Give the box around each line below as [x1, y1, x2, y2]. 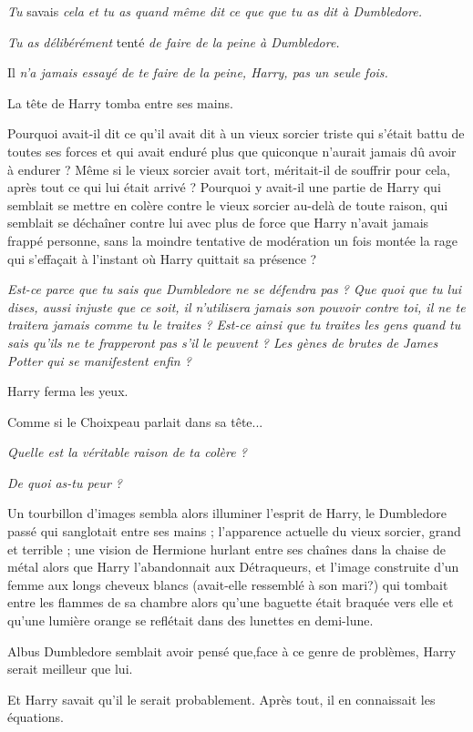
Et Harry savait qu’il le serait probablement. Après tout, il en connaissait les [7, 689, 436, 708]
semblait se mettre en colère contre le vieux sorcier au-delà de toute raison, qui [7, 195, 448, 214]
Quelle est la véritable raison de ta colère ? [7, 442, 247, 462]
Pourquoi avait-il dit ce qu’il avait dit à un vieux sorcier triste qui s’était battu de [7, 124, 465, 143]
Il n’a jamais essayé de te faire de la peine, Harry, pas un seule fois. [7, 63, 388, 82]
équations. [7, 707, 64, 727]
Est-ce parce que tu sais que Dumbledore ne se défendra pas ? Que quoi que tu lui [7, 280, 462, 299]
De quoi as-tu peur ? [7, 473, 122, 492]
